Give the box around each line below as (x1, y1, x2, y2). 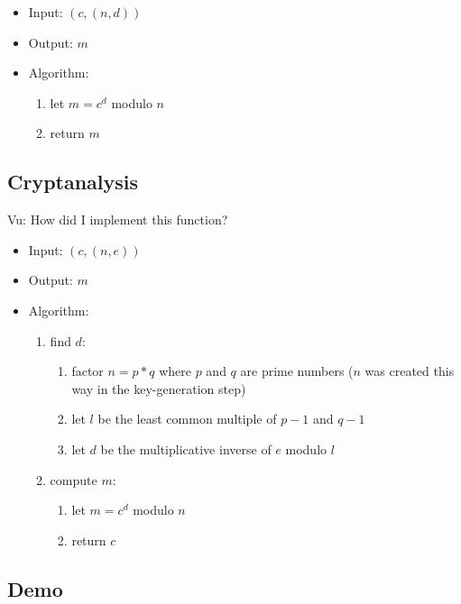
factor (71, 361, 104, 380)
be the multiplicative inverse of (100, 439, 272, 458)
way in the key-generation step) (71, 379, 246, 398)
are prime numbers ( (240, 361, 354, 380)
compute (50, 470, 97, 489)
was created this (364, 361, 455, 380)
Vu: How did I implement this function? (7, 210, 228, 229)
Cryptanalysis (7, 168, 139, 196)
